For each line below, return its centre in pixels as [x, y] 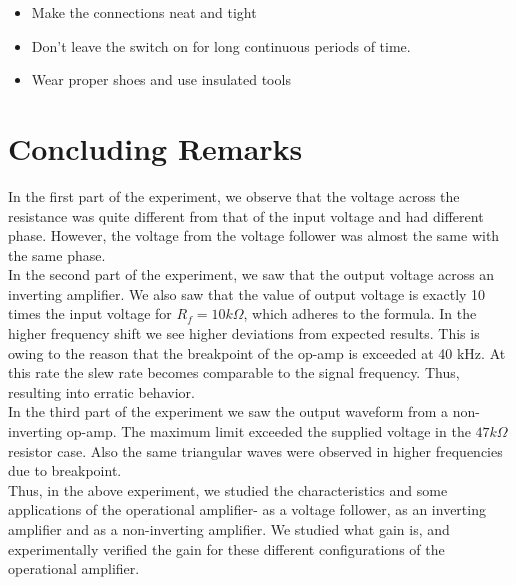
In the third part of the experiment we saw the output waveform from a [228, 411]
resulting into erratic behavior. [101, 391]
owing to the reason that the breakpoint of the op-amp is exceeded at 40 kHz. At [257, 352]
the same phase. [57, 254]
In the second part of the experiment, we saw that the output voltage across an [251, 274]
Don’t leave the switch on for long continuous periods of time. [221, 45]
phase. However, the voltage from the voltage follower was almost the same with [254, 235]
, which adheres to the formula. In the [360, 313]
